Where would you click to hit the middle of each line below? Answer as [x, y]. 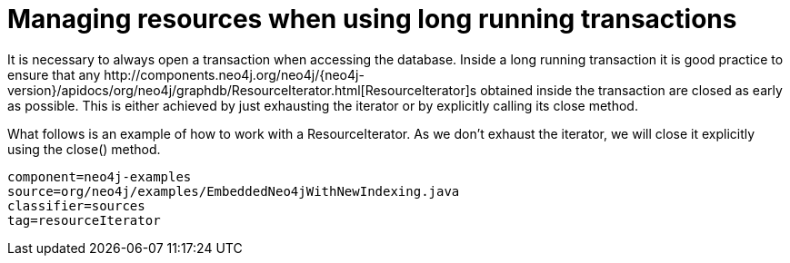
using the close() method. [84, 149]
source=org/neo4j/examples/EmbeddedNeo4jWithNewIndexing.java [234, 191]
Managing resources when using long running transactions [372, 19]
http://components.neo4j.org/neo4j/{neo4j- [234, 74]
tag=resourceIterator [84, 220]
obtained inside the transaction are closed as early [631, 90]
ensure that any [54, 74]
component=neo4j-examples [100, 176]
